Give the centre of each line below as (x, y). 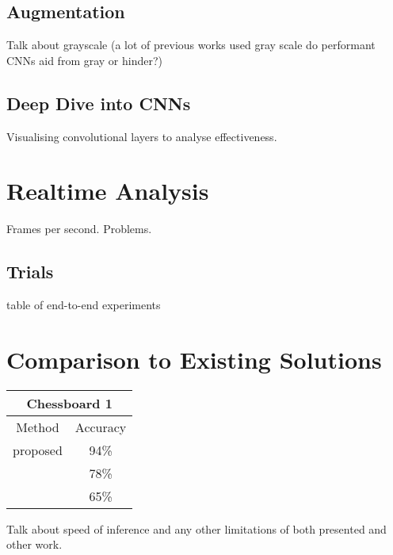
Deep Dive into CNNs (99, 103)
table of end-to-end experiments (84, 305)
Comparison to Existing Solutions (194, 359)
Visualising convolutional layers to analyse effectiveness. (142, 136)
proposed (38, 450)
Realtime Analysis (108, 191)
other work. (34, 544)
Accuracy (101, 427)
